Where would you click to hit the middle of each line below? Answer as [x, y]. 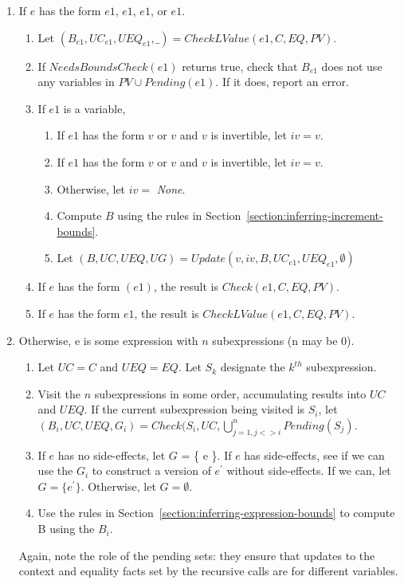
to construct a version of [151, 470]
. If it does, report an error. [282, 82]
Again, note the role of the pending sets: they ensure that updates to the [197, 555]
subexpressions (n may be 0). [283, 340]
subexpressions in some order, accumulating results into [230, 393]
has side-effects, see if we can [314, 455]
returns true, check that [240, 66]
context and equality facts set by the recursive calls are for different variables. [208, 571]
